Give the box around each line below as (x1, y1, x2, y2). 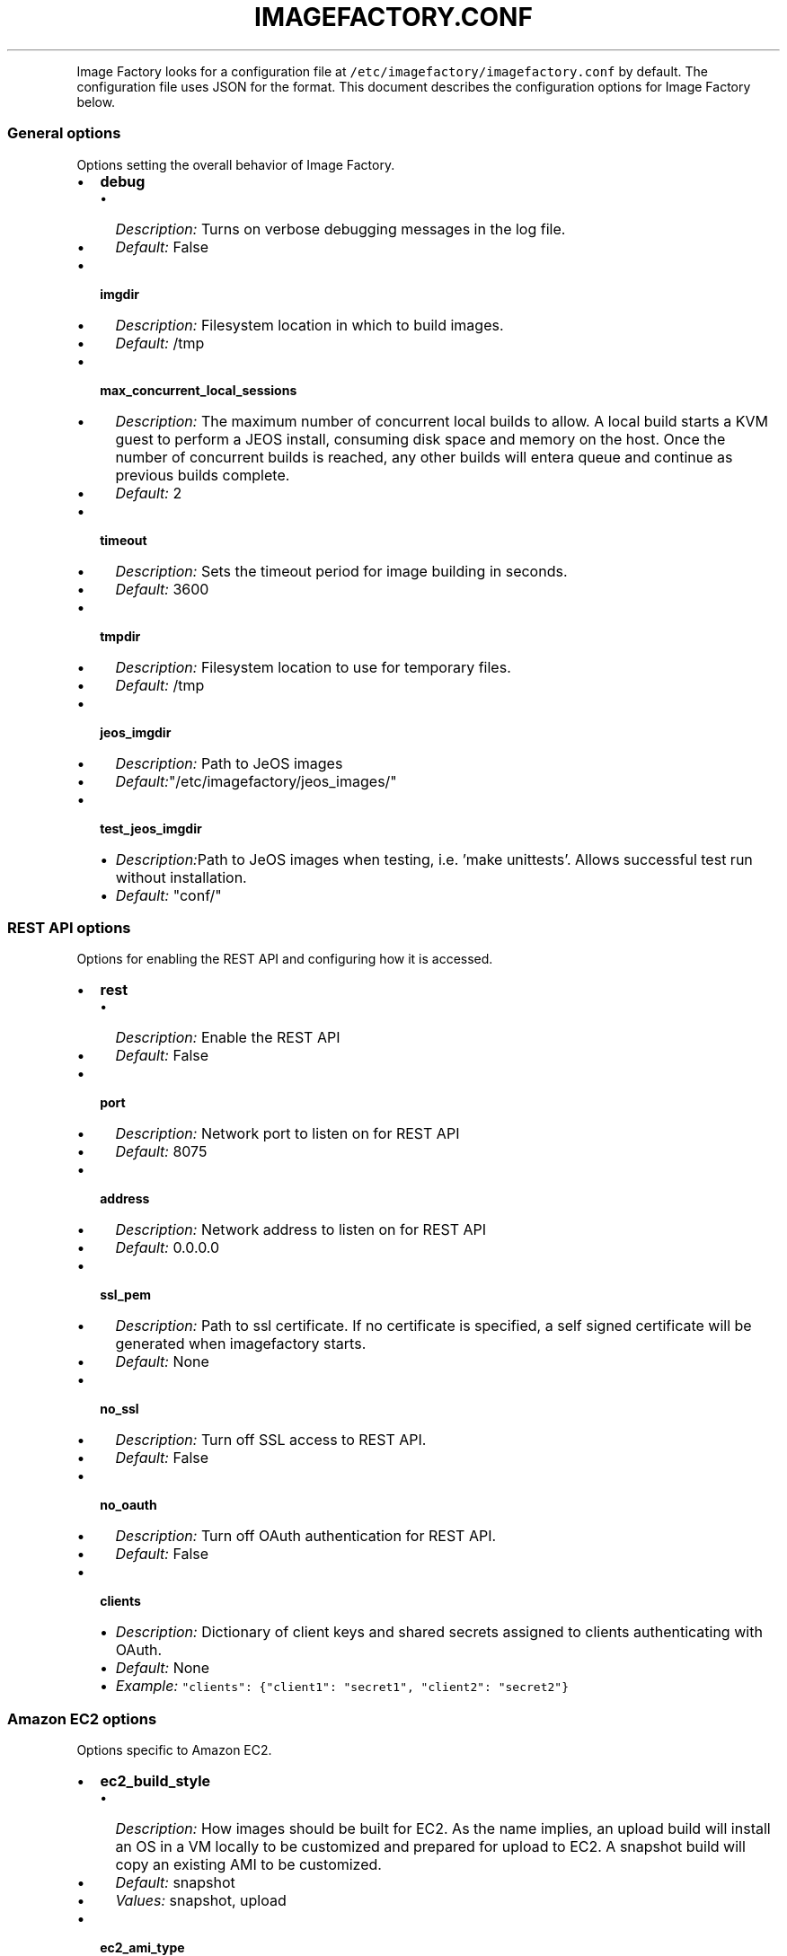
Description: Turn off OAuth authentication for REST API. (115, 1527, 497, 1546)
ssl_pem (100, 1287, 151, 1303)
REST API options (7, 918, 131, 937)
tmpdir (100, 628, 141, 644)
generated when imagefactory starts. (115, 1335, 367, 1353)
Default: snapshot (115, 1873, 235, 1891)
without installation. (115, 868, 247, 886)
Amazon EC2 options (7, 1709, 157, 1728)
